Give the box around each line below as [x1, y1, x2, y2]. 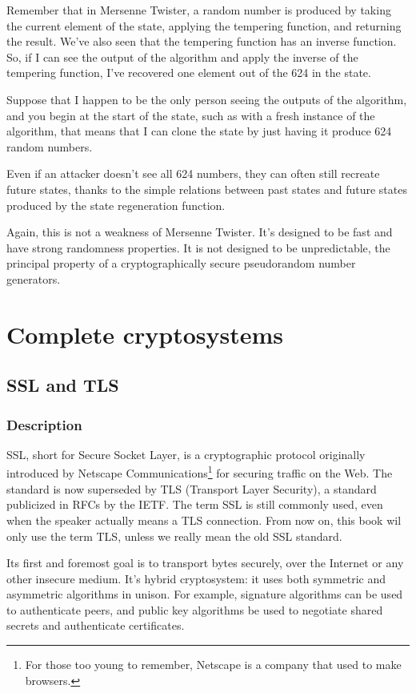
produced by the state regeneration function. [6, 196, 226, 213]
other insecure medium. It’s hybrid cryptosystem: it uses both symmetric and [6, 570, 386, 586]
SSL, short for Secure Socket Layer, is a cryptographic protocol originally [6, 445, 366, 462]
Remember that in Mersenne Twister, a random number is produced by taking [6, 2, 391, 18]
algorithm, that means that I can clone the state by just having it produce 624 [6, 123, 392, 139]
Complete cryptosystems [6, 317, 284, 350]
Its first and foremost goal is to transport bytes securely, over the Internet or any [6, 554, 404, 571]
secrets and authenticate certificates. [6, 617, 185, 634]
